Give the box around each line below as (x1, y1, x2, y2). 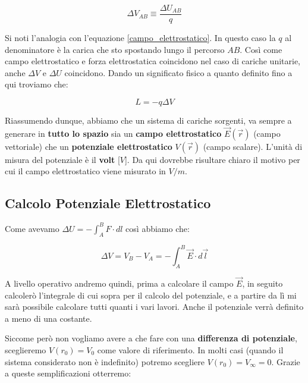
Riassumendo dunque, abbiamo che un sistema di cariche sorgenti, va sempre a (5, 114, 292, 127)
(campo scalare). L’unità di (203, 140, 303, 152)
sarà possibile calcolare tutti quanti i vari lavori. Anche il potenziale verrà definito (5, 300, 304, 313)
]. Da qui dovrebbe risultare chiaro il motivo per (124, 153, 300, 165)
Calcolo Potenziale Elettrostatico (5, 194, 211, 212)
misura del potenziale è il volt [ (5, 153, 120, 165)
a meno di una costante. (5, 312, 92, 324)
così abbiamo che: (125, 222, 190, 234)
